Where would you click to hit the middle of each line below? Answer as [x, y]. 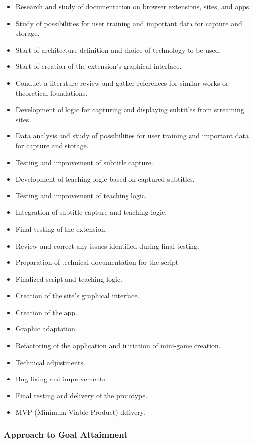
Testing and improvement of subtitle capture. [84, 162]
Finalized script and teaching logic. [69, 279]
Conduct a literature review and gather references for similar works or [122, 83]
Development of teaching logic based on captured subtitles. [105, 179]
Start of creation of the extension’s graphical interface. [98, 66]
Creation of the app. [46, 312]
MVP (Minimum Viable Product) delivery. [80, 412]
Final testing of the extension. [61, 228]
